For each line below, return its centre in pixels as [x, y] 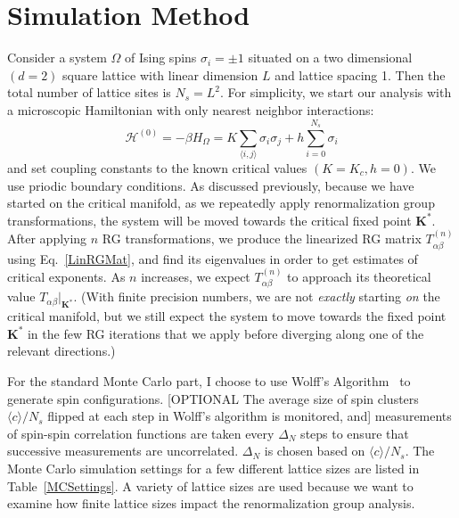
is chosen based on [315, 451]
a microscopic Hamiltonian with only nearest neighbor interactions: [191, 109]
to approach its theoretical [359, 277]
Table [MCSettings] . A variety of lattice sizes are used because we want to [210, 485]
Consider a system [57, 58]
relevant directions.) [61, 351]
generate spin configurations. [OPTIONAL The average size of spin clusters [213, 398]
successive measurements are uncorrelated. [123, 451]
